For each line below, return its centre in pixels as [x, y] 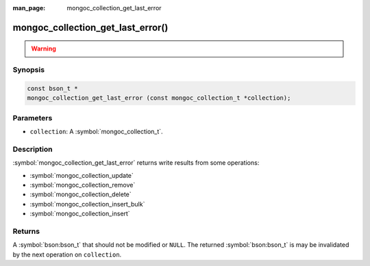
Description [33, 149]
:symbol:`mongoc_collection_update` [82, 175]
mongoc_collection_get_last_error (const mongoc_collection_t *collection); [159, 98]
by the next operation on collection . [67, 254]
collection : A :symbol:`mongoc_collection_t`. [97, 132]
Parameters [33, 118]
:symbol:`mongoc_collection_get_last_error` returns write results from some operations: [136, 163]
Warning [44, 49]
